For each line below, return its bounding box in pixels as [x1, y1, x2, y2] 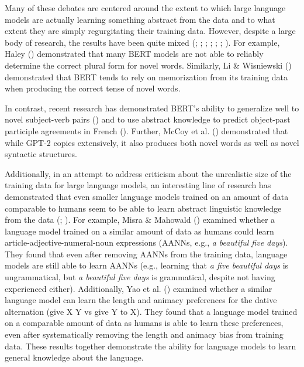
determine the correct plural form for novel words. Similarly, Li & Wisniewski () [5, 59, 292, 71]
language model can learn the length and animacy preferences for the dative [5, 294, 277, 306]
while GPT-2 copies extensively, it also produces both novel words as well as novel [5, 136, 299, 148]
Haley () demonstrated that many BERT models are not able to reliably [5, 47, 264, 60]
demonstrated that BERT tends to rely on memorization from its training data [5, 70, 288, 83]
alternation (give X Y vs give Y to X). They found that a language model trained [5, 305, 298, 317]
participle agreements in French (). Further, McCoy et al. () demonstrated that [5, 124, 288, 137]
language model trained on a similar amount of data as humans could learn [5, 225, 274, 237]
